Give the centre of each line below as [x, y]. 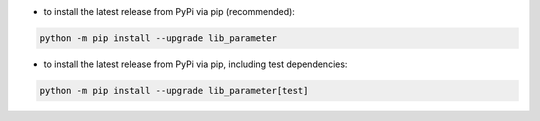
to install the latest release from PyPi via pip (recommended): [169, 11]
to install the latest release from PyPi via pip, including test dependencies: [195, 64]
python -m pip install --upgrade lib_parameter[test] [174, 90]
